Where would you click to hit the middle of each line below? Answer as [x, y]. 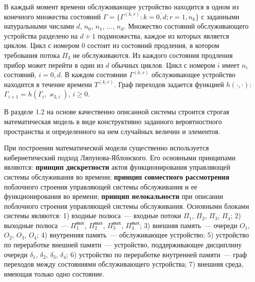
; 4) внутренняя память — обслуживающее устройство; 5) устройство [143, 235]
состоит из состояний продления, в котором [153, 45]
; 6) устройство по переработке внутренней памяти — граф [157, 254]
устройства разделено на [41, 35]
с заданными [220, 16]
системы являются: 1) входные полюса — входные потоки [93, 215]
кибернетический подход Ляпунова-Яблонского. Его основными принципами [120, 157]
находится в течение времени [48, 84]
